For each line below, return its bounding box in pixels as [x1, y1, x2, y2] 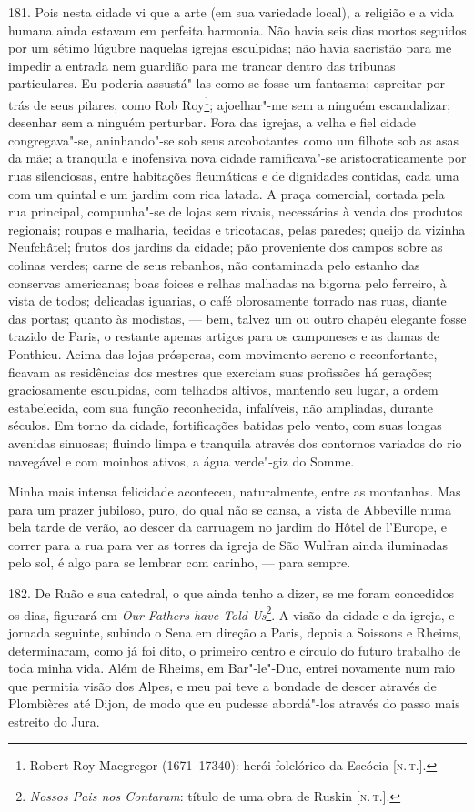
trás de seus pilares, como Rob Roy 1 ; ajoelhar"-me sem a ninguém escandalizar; [8, 92, 451, 114]
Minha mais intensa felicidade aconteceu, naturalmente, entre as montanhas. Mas [8, 482, 461, 501]
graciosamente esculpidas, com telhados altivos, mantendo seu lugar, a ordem [8, 380, 439, 399]
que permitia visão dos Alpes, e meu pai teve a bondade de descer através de [8, 676, 437, 695]
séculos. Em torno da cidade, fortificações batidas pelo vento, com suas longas [8, 416, 442, 435]
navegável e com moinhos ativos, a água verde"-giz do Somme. [8, 451, 355, 470]
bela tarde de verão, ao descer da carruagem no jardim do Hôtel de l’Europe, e [8, 517, 447, 536]
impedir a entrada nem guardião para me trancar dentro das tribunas [8, 55, 396, 75]
